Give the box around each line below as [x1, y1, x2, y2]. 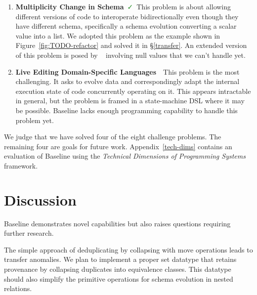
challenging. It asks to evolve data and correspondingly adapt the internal [15, 76, 240, 86]
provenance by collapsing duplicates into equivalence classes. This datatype [4, 264, 231, 274]
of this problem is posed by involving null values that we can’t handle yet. [15, 49, 246, 60]
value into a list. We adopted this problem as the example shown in [15, 30, 220, 41]
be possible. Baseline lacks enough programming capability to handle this [15, 105, 238, 115]
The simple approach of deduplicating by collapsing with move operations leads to [4, 244, 253, 254]
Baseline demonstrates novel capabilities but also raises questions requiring [4, 218, 231, 228]
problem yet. [15, 115, 54, 125]
